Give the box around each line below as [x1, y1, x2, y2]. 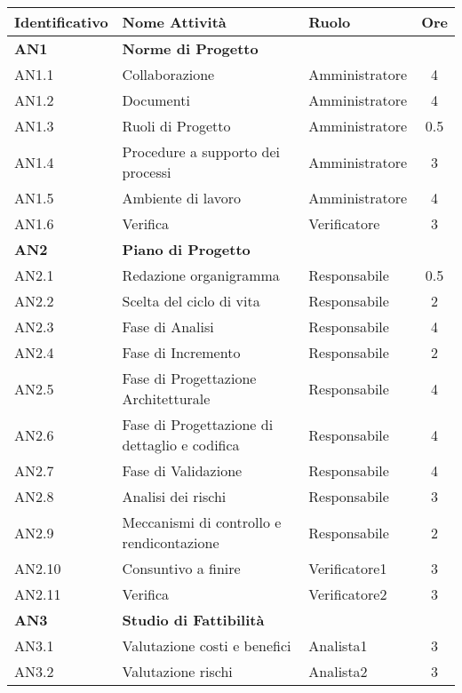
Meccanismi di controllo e [122, 512, 282, 532]
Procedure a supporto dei [122, 141, 280, 162]
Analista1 [308, 635, 368, 656]
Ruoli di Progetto [122, 115, 231, 136]
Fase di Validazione [122, 460, 243, 481]
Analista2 [308, 661, 368, 681]
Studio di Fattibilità [122, 609, 265, 630]
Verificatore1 [308, 558, 387, 578]
